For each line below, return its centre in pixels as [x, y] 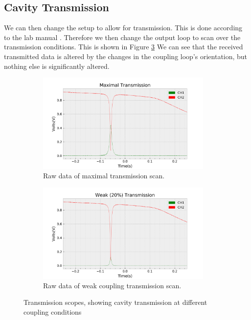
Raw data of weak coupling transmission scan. [112, 286]
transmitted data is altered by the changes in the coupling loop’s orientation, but [126, 56]
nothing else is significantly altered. [57, 66]
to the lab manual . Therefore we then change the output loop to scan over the [122, 37]
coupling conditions [53, 311]
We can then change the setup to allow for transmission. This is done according [123, 28]
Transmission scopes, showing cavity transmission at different [115, 302]
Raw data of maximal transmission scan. [104, 176]
